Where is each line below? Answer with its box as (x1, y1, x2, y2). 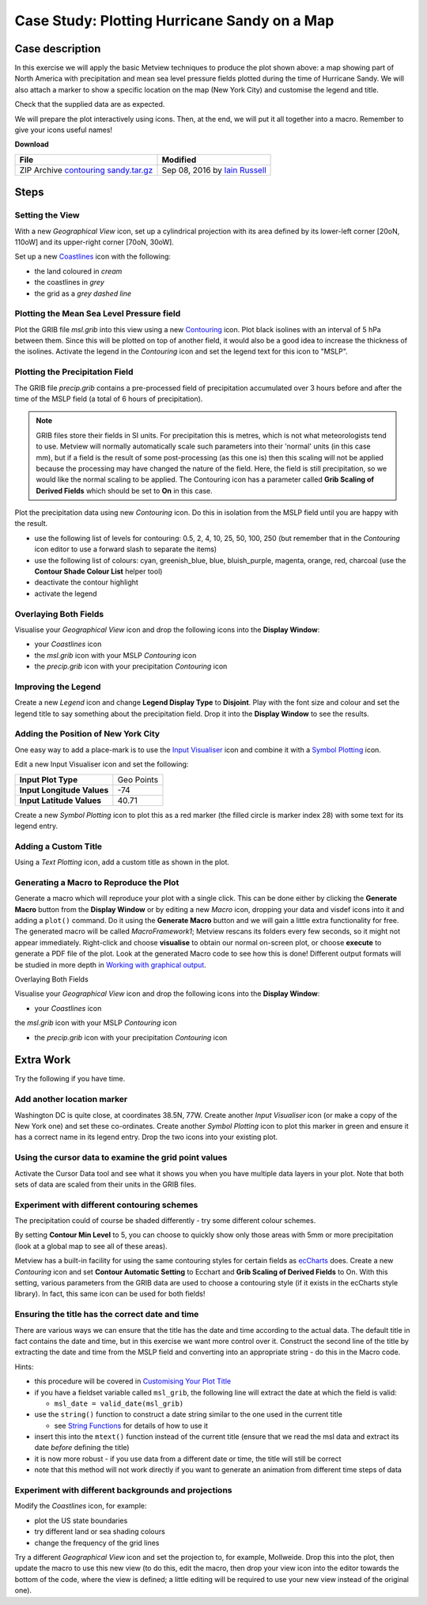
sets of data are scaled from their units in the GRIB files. (14, 1179, 197, 1189)
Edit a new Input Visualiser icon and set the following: (14, 759, 189, 769)
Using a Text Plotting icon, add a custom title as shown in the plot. (14, 857, 229, 867)
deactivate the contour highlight (34, 577, 138, 587)
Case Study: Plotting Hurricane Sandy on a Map (14, 12, 334, 29)
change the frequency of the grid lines (34, 1538, 160, 1547)
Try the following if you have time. (14, 1074, 126, 1084)
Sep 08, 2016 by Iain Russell (161, 165, 266, 176)
